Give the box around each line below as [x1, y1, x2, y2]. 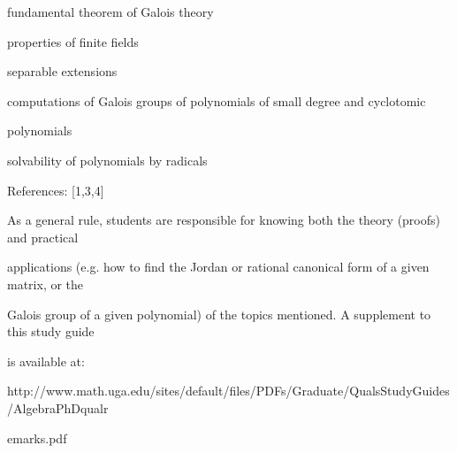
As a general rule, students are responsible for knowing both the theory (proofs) [7, 211, 440, 229]
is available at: [7, 351, 85, 370]
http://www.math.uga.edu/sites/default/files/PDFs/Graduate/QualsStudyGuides [7, 381, 450, 400]
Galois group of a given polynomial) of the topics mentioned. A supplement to [7, 304, 431, 323]
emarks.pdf [7, 428, 67, 447]
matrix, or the [7, 274, 84, 293]
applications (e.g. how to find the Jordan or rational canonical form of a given [7, 257, 430, 276]
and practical [7, 227, 79, 246]
